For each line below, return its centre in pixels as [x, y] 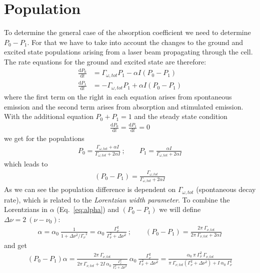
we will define [180, 209]
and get [15, 245]
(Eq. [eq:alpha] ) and [88, 209]
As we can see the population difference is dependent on [90, 189]
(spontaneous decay [226, 189]
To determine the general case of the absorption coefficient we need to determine [127, 32]
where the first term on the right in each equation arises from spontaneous [118, 96]
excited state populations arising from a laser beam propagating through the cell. [128, 52]
